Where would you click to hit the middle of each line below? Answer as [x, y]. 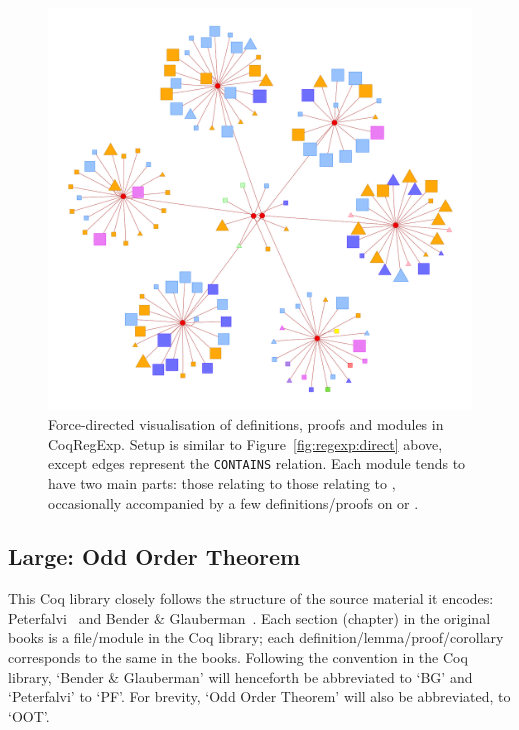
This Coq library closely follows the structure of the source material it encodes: [251, 598]
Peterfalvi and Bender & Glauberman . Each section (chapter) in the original [249, 617]
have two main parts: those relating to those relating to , [222, 482]
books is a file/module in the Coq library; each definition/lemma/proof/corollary [256, 637]
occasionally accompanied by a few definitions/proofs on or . [233, 502]
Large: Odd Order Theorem [154, 556]
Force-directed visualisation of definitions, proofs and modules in [246, 424]
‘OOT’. [29, 715]
